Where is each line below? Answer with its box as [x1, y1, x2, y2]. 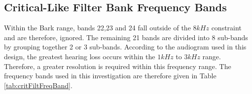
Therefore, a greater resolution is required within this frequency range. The [4, 61, 231, 71]
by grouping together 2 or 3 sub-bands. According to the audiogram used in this [4, 42, 247, 52]
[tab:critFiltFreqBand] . [4, 80, 72, 90]
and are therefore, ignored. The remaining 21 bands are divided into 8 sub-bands [4, 32, 248, 42]
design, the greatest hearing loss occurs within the [4, 51, 155, 61]
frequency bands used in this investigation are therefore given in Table [4, 70, 216, 81]
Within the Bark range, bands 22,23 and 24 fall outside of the [4, 23, 191, 33]
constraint [211, 23, 242, 33]
